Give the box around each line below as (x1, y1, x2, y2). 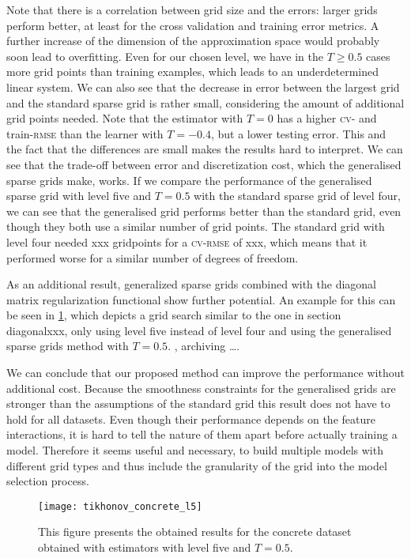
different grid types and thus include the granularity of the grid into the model (6, 457, 387, 473)
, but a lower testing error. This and (210, 125, 386, 141)
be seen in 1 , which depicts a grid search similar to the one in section (6, 307, 341, 323)
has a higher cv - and (277, 110, 377, 126)
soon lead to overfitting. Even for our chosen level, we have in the (6, 47, 324, 64)
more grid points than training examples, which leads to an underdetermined (6, 63, 379, 80)
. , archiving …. (168, 337, 240, 354)
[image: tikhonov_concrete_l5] (38, 500, 202, 512)
